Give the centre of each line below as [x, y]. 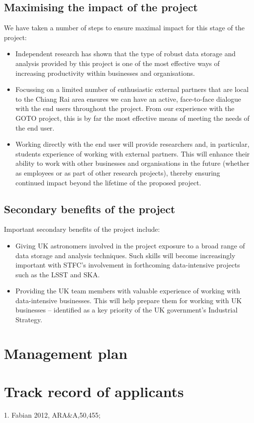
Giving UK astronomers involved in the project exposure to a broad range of [130, 245]
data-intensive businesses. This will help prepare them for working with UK [128, 300]
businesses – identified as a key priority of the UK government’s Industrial [127, 310]
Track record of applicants [94, 391]
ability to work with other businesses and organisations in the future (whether [132, 163]
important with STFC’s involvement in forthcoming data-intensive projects [128, 265]
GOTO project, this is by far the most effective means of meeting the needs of [132, 118]
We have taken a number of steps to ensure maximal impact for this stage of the [124, 28]
